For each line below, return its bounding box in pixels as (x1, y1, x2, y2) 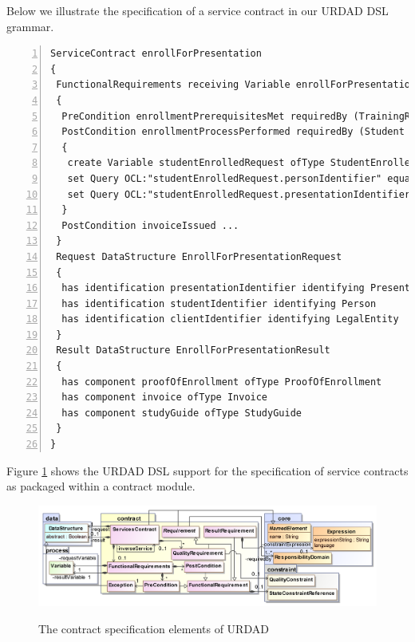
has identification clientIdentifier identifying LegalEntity (61, 313, 399, 325)
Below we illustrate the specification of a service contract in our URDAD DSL (6, 2, 389, 18)
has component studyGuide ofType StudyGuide (61, 407, 302, 419)
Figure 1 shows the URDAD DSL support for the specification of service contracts (6, 462, 409, 479)
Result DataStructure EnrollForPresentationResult (56, 345, 330, 356)
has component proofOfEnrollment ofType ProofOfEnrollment (61, 376, 382, 388)
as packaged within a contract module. (6, 478, 196, 494)
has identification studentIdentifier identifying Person (61, 297, 377, 309)
